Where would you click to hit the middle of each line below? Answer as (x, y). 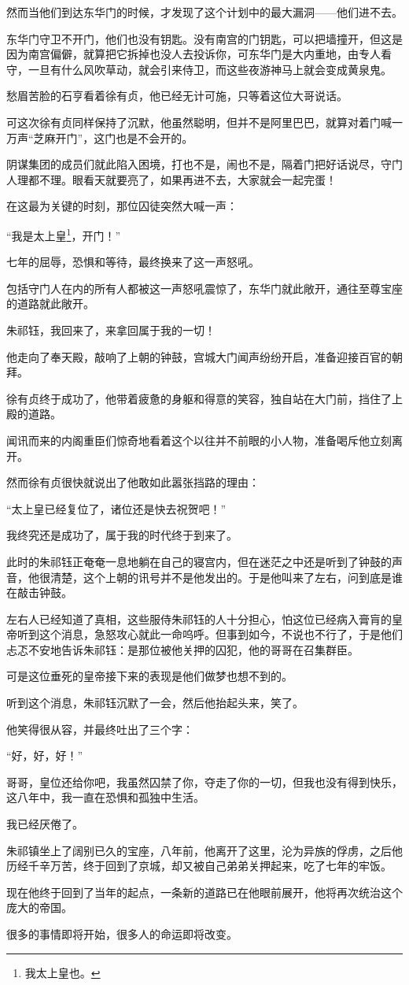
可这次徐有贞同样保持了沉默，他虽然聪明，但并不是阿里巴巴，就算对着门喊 (199, 122)
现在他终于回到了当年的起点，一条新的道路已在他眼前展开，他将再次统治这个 (204, 892)
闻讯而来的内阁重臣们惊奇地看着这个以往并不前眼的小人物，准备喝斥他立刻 (199, 440)
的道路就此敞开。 (50, 304)
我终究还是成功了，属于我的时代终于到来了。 (122, 535)
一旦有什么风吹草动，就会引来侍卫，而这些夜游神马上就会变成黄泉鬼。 (210, 69)
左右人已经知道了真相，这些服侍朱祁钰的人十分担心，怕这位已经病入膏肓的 (199, 618)
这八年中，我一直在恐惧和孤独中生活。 (105, 797)
